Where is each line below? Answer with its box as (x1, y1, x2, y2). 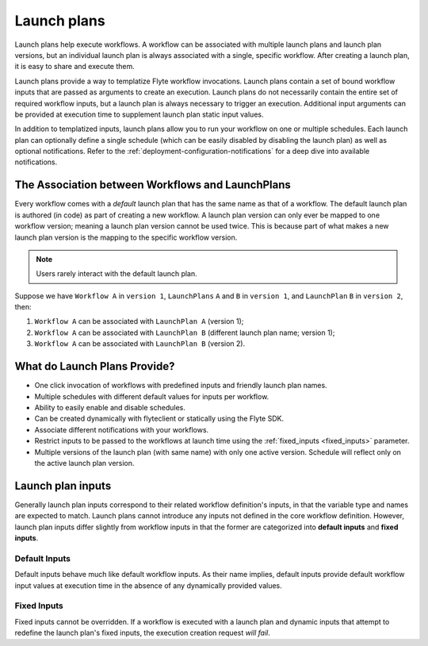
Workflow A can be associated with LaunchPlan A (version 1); (34, 317, 244, 326)
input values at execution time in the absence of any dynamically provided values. (14, 580, 283, 590)
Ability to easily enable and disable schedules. (34, 402, 185, 412)
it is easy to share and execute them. (14, 62, 135, 71)
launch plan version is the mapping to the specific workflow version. (14, 233, 238, 242)
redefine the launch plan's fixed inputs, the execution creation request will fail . (14, 628, 271, 638)
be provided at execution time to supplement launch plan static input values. (14, 110, 264, 119)
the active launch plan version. (34, 458, 135, 467)
